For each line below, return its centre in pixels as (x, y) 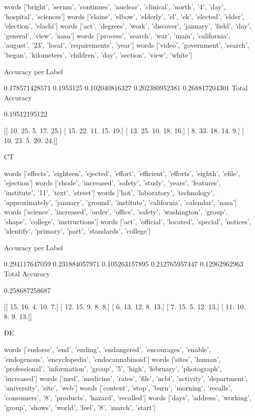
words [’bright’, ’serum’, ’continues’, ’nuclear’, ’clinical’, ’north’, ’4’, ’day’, (115, 6)
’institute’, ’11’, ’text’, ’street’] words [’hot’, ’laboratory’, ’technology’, (109, 192)
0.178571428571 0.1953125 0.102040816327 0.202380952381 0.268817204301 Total (126, 88)
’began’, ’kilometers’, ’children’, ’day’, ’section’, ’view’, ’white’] (98, 54)
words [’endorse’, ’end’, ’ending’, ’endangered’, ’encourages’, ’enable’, (108, 349)
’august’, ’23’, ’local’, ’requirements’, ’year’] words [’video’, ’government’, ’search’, (127, 45)
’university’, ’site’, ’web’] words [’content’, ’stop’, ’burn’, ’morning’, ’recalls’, (118, 388)
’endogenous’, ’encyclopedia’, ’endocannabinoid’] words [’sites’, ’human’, (112, 359)
